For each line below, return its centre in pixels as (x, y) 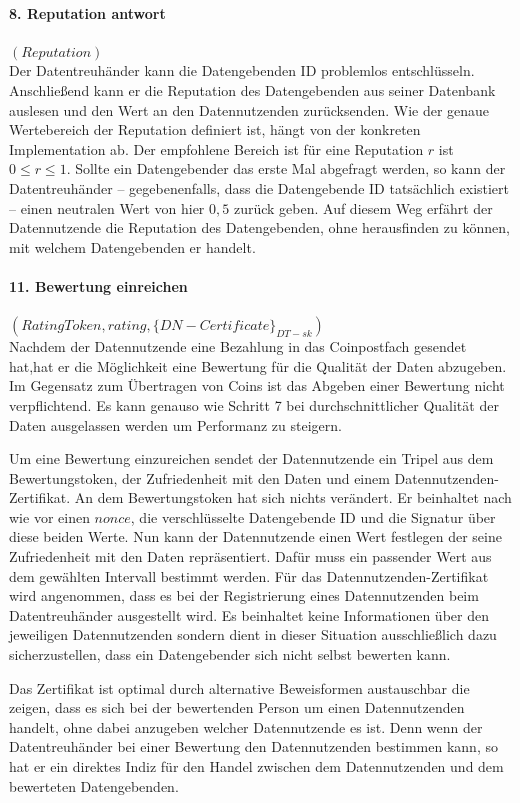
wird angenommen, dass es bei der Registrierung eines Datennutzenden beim (244, 595)
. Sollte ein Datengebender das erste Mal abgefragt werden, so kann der (286, 168)
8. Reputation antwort (87, 12)
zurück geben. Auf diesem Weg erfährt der (363, 207)
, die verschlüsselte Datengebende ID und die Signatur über (313, 516)
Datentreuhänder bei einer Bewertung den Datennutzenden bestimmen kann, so (253, 746)
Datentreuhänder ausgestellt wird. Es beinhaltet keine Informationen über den (249, 614)
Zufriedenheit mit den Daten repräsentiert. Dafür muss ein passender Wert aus (250, 556)
